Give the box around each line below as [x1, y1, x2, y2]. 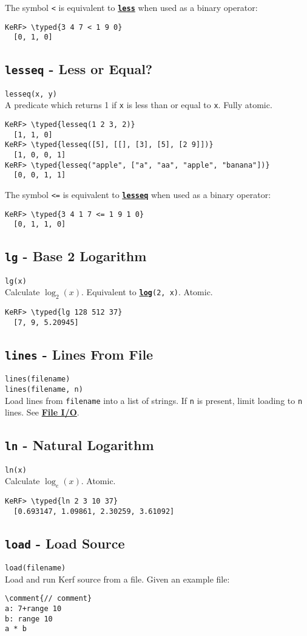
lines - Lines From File [5, 344, 153, 363]
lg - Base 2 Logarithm [5, 247, 147, 265]
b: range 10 [5, 614, 53, 623]
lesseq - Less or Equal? [5, 60, 153, 78]
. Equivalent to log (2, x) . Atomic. [81, 286, 213, 298]
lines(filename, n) [5, 385, 83, 394]
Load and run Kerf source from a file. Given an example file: [5, 572, 230, 585]
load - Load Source [5, 533, 125, 552]
